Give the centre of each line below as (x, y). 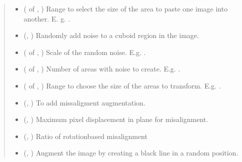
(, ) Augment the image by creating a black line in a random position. (131, 153)
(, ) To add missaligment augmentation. (84, 102)
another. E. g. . (47, 18)
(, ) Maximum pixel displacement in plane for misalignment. (116, 119)
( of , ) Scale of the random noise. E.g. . (85, 52)
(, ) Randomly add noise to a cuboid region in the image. (111, 35)
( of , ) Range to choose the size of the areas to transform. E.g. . (122, 85)
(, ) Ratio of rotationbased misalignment (85, 136)
